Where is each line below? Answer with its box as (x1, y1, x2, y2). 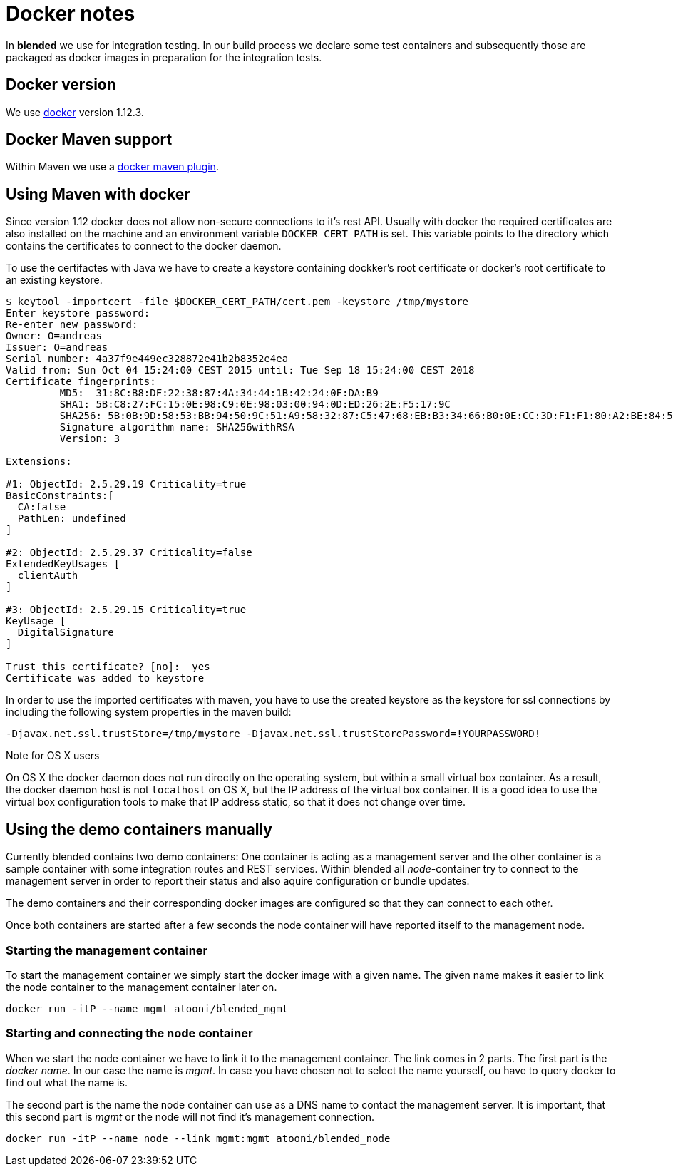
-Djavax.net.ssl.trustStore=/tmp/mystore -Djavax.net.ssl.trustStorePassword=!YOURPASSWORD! (6, 728, 541, 740)
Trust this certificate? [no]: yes (6, 661, 210, 673)
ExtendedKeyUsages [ (6, 558, 120, 570)
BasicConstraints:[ (6, 490, 114, 502)
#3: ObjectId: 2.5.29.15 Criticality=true (6, 604, 247, 616)
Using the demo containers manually (6, 820, 272, 838)
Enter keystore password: (6, 307, 150, 319)
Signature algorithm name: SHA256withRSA (59, 421, 294, 433)
